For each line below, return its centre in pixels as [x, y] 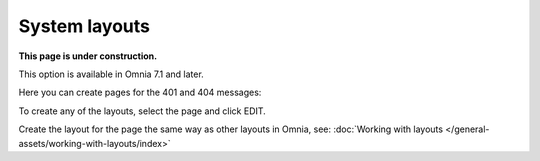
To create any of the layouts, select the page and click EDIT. [142, 111]
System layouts [84, 26]
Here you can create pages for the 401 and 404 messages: [140, 92]
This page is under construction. [88, 56]
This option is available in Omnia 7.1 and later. [111, 74]
